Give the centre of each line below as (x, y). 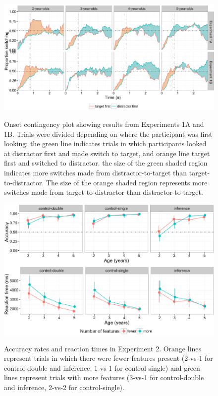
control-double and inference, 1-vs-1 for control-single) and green (102, 368)
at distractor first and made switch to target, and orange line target (107, 153)
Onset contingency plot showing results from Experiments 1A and (104, 124)
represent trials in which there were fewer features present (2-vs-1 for (109, 358)
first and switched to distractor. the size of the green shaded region (106, 163)
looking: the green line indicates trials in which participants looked (105, 143)
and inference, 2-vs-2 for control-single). (64, 387)
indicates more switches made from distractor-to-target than (96, 172)
